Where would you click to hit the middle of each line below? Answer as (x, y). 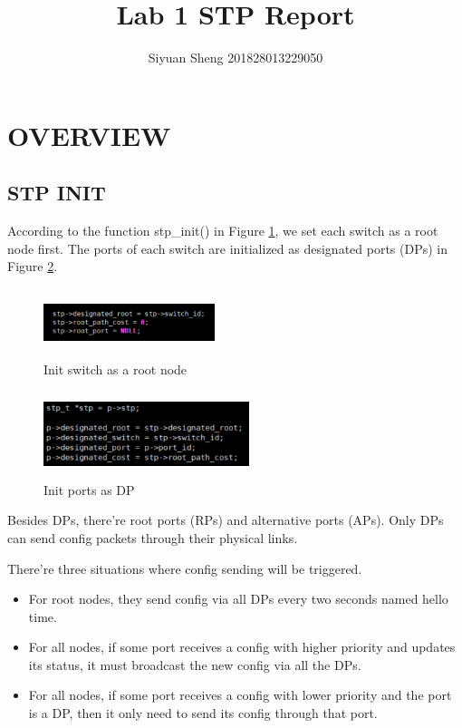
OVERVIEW (89, 135)
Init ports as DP (89, 489)
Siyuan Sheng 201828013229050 (236, 58)
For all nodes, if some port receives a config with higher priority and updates (242, 647)
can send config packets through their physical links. (153, 537)
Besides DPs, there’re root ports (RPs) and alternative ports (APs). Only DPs (226, 520)
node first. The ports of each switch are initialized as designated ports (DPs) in (228, 248)
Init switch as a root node (115, 369)
